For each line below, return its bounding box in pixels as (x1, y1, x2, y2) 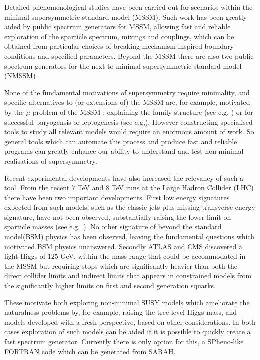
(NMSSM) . (4, 70, 40, 81)
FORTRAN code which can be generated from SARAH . (4, 346, 176, 356)
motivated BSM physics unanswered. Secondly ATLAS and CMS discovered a (4, 241, 243, 251)
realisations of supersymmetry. (4, 155, 97, 166)
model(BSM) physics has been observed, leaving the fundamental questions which (4, 231, 255, 242)
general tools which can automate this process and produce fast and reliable (4, 136, 237, 146)
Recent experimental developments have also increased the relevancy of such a (4, 172, 244, 183)
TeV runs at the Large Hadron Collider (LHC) (111, 182, 254, 193)
